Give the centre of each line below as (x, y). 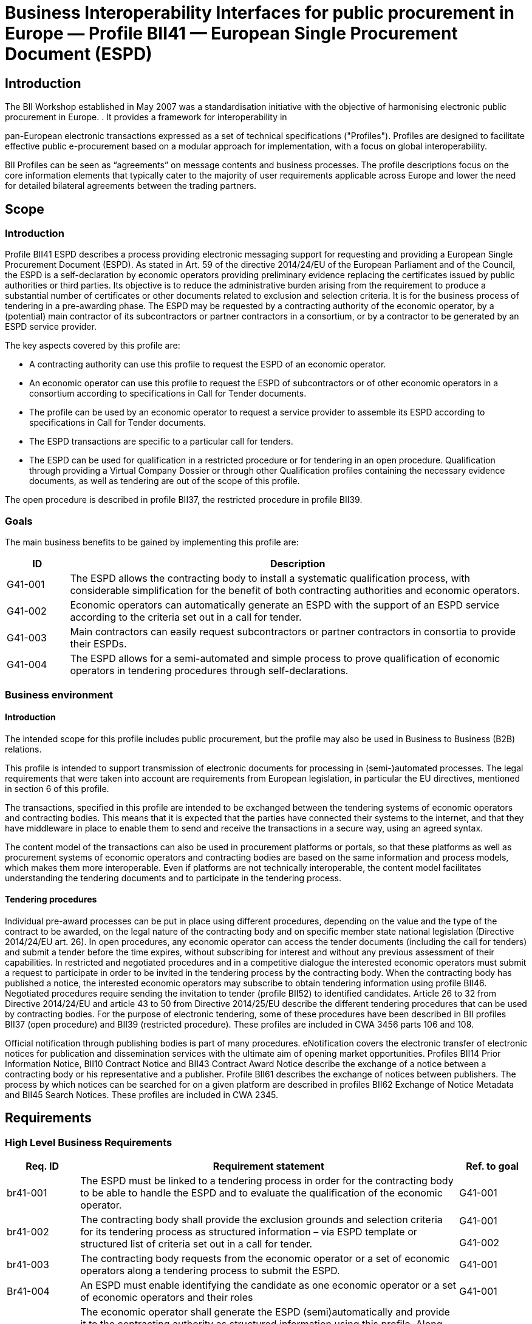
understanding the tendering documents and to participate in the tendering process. (173, 878)
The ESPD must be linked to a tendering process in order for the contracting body (267, 1181)
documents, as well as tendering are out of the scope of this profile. (165, 481)
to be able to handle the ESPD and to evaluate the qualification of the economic (261, 1193)
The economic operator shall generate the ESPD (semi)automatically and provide (265, 1312)
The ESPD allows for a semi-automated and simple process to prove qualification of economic (285, 659)
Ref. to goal (493, 1166)
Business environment (59, 694)
